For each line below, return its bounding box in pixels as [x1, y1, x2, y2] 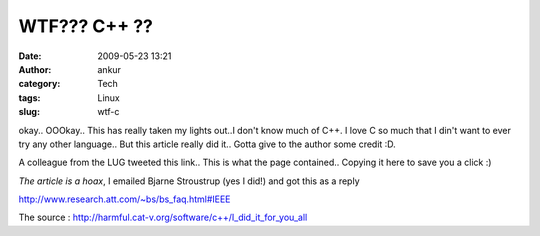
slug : [18, 106, 40, 118]
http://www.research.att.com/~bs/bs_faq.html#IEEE [18, 193, 231, 205]
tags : [18, 91, 41, 104]
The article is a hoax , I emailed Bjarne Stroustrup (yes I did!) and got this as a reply [18, 175, 360, 187]
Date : [18, 50, 42, 62]
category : [18, 78, 61, 90]
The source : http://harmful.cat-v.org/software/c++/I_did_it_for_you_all [18, 211, 308, 224]
